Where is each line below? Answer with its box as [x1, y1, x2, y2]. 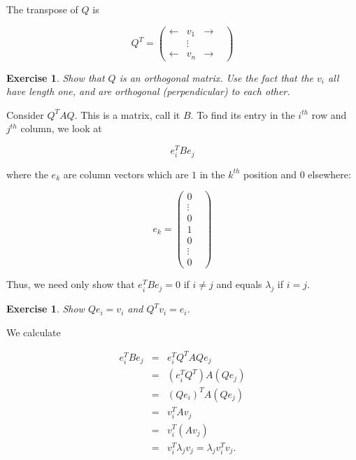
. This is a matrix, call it [74, 107, 180, 122]
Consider [6, 107, 44, 122]
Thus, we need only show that [6, 277, 135, 292]
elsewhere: [308, 166, 351, 181]
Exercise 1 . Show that [6, 70, 105, 85]
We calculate [6, 324, 61, 339]
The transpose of [6, 2, 78, 16]
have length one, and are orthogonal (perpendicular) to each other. [6, 84, 290, 99]
